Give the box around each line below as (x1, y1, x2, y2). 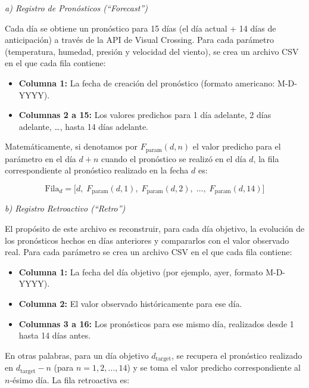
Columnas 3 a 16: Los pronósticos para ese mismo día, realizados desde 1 (18, 317, 294, 330)
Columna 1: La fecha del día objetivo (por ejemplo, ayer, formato (18, 265, 263, 278)
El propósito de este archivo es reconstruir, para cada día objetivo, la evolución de (5, 222, 305, 235)
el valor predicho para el (192, 140, 281, 153)
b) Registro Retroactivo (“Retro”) (5, 202, 126, 215)
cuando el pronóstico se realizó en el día (101, 152, 246, 164)
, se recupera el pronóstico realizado (171, 349, 302, 361)
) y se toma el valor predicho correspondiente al (127, 361, 301, 374)
